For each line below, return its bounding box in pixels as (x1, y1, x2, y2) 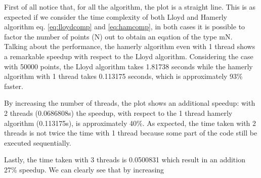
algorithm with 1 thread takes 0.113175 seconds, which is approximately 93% (4, 71, 243, 81)
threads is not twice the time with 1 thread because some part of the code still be (4, 127, 257, 138)
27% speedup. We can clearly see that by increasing (4, 164, 164, 174)
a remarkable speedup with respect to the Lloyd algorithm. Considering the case (4, 51, 253, 61)
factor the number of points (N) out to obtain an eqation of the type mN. (4, 31, 233, 41)
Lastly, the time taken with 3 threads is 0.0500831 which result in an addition (4, 154, 245, 165)
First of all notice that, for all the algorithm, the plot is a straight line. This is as (4, 2, 256, 12)
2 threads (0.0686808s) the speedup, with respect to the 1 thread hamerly (4, 107, 233, 118)
